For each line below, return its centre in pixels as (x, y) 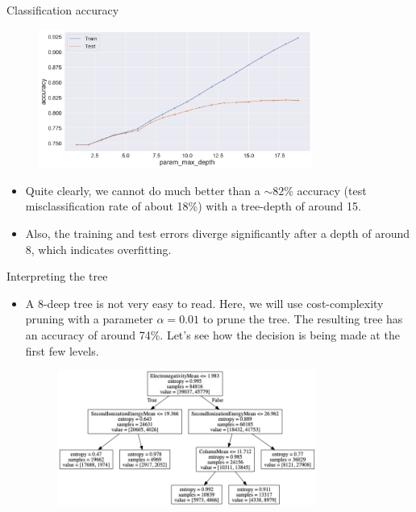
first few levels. (62, 350)
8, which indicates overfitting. (98, 249)
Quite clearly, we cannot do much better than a (143, 190)
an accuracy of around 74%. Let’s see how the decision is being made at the (212, 334)
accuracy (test (332, 190)
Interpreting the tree (57, 276)
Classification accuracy (63, 10)
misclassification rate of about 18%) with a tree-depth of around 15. (193, 206)
